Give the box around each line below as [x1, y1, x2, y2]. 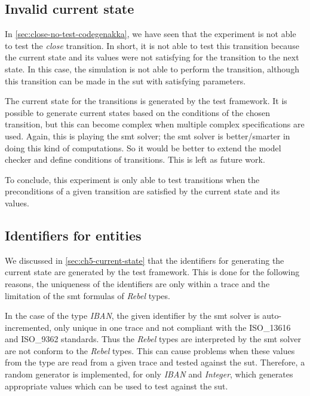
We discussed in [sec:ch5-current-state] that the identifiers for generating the [5, 254, 284, 266]
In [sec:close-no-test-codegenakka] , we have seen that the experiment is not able [5, 28, 296, 40]
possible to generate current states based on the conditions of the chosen [5, 106, 270, 118]
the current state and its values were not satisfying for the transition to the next [5, 51, 299, 63]
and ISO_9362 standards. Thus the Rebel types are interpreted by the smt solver [5, 333, 301, 345]
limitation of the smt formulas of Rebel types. [5, 289, 170, 301]
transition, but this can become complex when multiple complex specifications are [5, 118, 305, 130]
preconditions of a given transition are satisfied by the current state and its [5, 185, 280, 197]
